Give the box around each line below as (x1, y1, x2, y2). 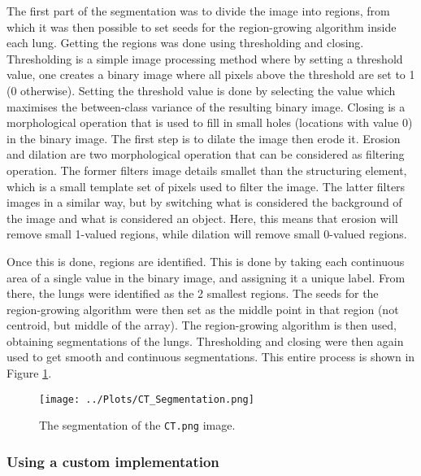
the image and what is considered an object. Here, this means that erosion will (7, 209, 398, 226)
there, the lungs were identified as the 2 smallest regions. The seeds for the (7, 285, 379, 302)
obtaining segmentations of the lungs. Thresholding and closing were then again (7, 332, 404, 349)
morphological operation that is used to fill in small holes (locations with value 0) (7, 114, 413, 131)
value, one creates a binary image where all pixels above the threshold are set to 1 (7, 66, 415, 83)
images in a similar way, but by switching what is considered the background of (7, 194, 402, 211)
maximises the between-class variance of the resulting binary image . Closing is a (7, 98, 406, 115)
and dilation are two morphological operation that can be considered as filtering (7, 146, 405, 163)
